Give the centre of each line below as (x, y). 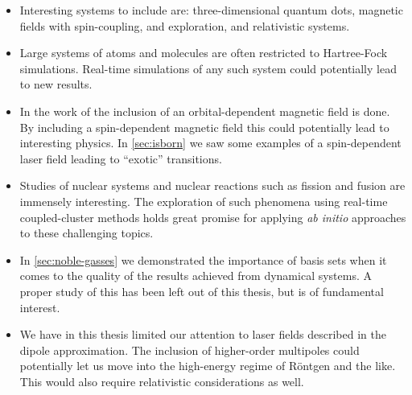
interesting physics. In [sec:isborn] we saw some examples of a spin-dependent (210, 143)
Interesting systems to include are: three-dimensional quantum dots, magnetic (211, 10)
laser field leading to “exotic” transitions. (121, 158)
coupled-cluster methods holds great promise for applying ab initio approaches (213, 217)
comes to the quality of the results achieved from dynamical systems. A (196, 276)
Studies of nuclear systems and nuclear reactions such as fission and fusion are (212, 185)
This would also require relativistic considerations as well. (162, 381)
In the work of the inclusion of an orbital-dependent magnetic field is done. (205, 111)
